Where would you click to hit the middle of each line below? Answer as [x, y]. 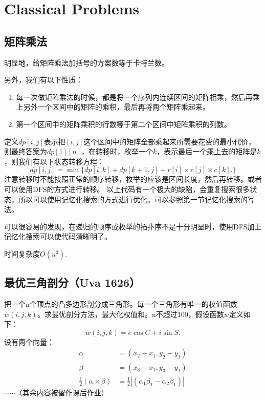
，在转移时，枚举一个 [117, 151]
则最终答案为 [26, 151]
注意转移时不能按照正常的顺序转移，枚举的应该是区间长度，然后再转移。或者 [133, 179]
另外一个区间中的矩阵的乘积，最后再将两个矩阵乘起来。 [116, 107]
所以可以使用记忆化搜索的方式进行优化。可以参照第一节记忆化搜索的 [133, 199]
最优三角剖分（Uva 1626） [72, 282]
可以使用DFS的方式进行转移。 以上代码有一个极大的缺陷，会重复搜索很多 [127, 189]
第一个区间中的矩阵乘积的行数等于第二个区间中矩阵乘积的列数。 [124, 124]
